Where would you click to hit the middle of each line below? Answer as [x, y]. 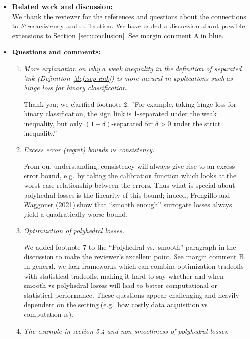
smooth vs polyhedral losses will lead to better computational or [121, 285]
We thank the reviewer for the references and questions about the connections [129, 16]
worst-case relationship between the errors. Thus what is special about [129, 185]
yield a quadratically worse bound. [75, 214]
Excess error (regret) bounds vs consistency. [89, 149]
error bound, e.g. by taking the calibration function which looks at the [130, 175]
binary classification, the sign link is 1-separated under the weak [120, 114]
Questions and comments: [56, 52]
